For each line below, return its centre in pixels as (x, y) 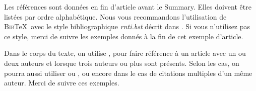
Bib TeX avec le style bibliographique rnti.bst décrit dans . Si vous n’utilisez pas (127, 26)
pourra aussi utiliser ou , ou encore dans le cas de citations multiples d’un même (128, 73)
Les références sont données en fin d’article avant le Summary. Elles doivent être (128, 7)
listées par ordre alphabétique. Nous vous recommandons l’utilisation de (115, 16)
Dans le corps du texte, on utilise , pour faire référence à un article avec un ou (125, 53)
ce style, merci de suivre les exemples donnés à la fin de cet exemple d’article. (124, 36)
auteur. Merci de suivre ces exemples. (62, 83)
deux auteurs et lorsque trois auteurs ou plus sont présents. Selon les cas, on (122, 63)
